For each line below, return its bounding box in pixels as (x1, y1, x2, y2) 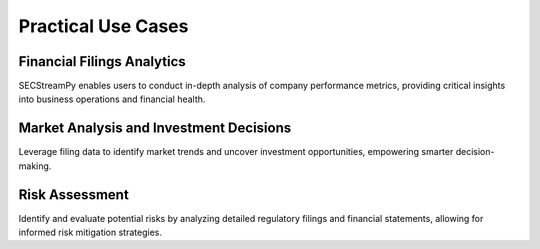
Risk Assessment (18, 186, 129, 203)
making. (18, 160, 52, 172)
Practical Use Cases (18, 15, 189, 37)
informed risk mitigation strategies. (18, 226, 162, 239)
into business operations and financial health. (18, 93, 206, 105)
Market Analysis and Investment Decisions (18, 120, 292, 137)
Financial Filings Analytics (18, 53, 187, 70)
